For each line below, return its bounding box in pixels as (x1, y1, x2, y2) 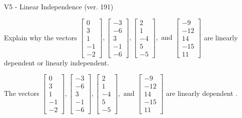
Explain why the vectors (4, 32, 77, 42)
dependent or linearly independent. (4, 57, 109, 67)
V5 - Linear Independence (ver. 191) (4, 1, 114, 11)
